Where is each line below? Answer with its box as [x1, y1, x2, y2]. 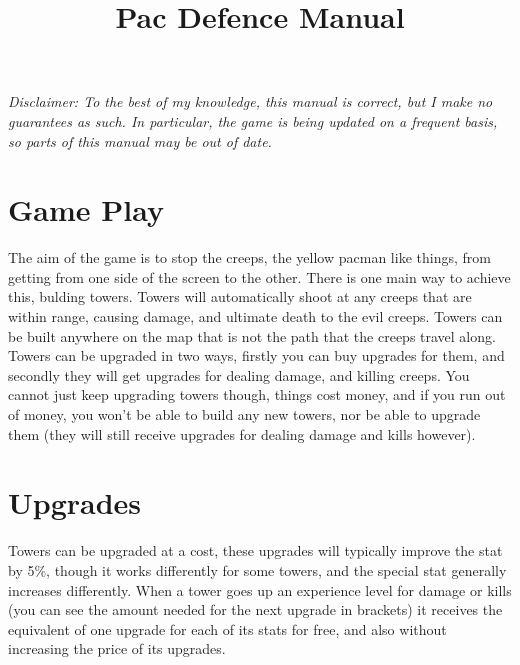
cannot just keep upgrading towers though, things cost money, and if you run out [8, 384, 506, 405]
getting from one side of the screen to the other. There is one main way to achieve [8, 266, 511, 287]
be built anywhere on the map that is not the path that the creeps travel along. [8, 325, 496, 346]
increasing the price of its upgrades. [8, 638, 226, 659]
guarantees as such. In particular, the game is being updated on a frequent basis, [8, 110, 498, 131]
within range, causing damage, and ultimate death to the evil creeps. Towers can [8, 306, 503, 327]
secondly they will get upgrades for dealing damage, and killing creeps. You [8, 364, 470, 385]
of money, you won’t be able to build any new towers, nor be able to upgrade [8, 404, 481, 425]
